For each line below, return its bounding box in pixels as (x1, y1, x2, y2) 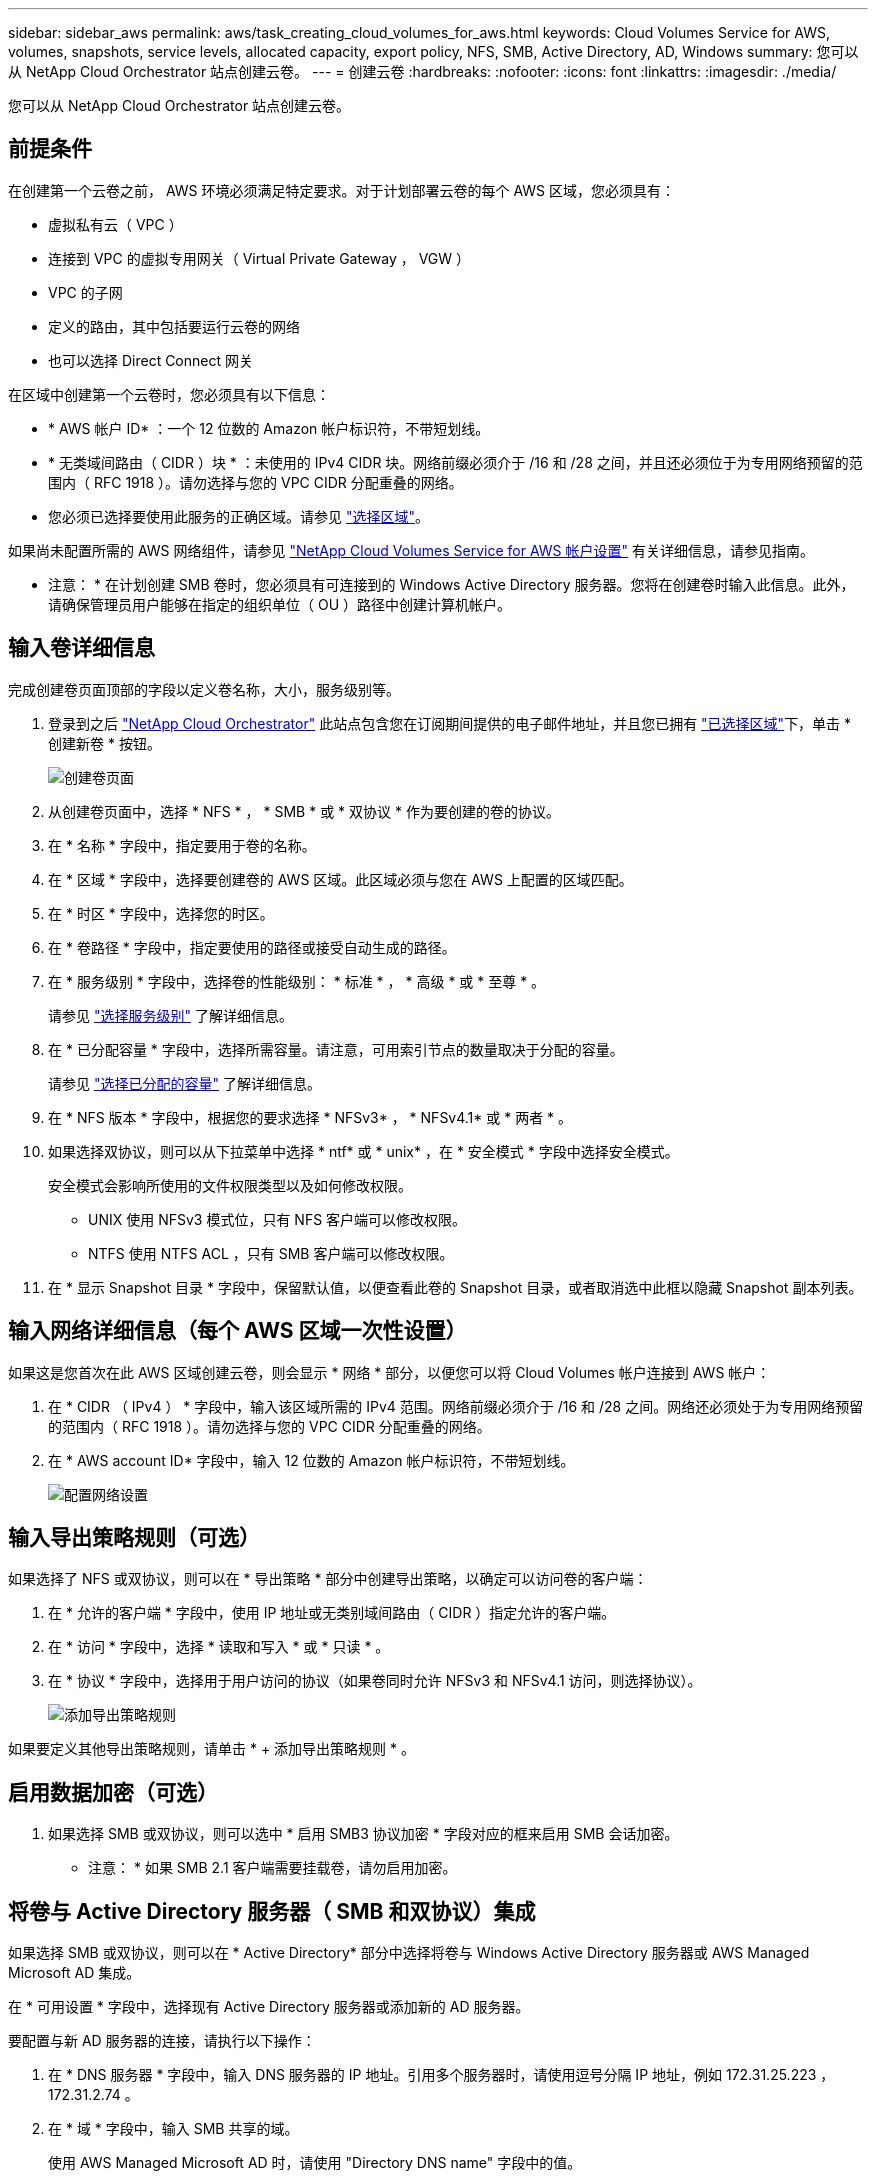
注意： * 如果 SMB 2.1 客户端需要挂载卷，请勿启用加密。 (88, 1859, 457, 1877)
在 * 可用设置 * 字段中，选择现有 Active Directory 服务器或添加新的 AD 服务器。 (8, 1998, 530, 2016)
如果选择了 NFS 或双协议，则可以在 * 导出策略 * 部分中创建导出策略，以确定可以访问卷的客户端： (8, 1570, 648, 1588)
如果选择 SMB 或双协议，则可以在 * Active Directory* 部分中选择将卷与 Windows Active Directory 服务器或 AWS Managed (8, 1944, 810, 1962)
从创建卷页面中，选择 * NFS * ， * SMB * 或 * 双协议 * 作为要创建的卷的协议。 (48, 802, 560, 820)
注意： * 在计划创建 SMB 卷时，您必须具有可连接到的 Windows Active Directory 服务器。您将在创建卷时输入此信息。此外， (48, 575, 855, 593)
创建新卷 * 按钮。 (48, 734, 161, 752)
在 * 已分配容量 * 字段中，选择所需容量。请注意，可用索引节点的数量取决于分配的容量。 (48, 1040, 624, 1058)
